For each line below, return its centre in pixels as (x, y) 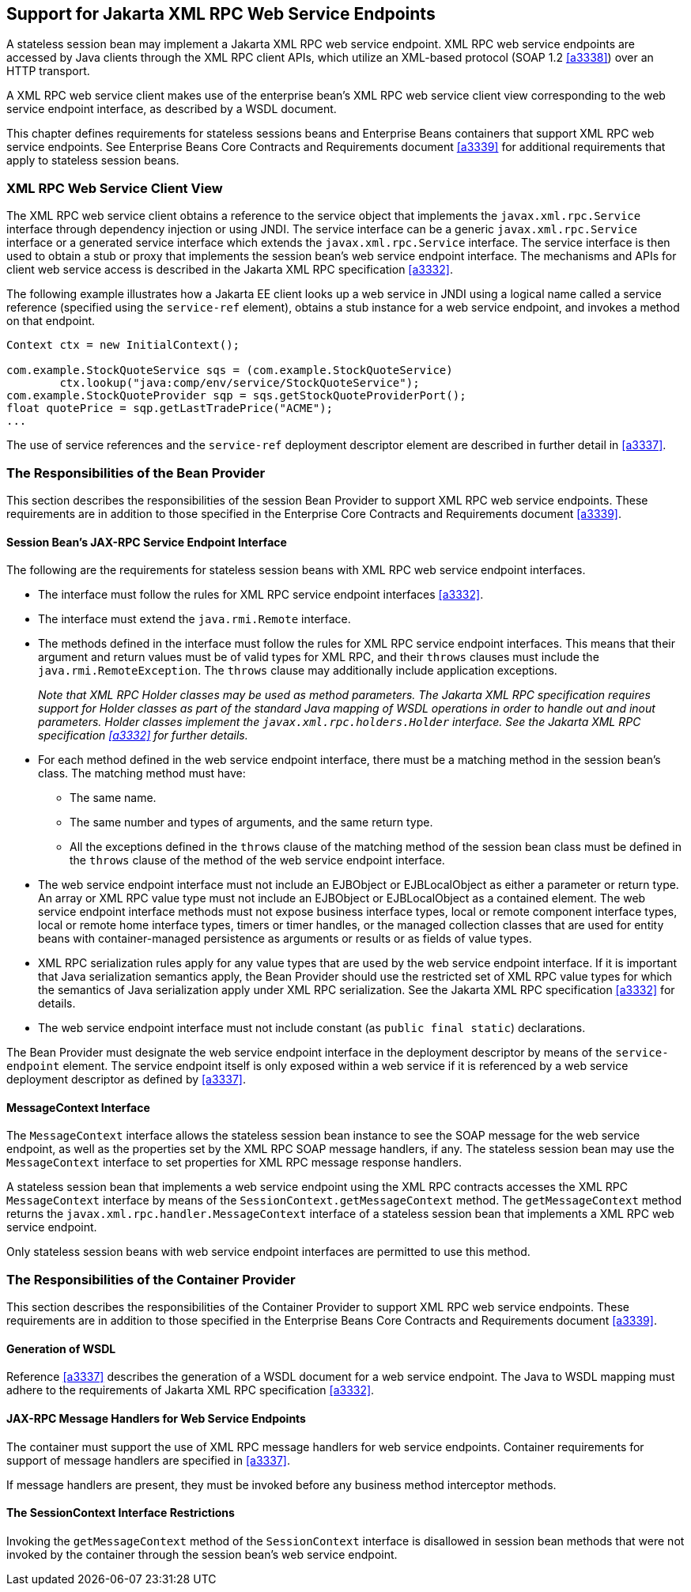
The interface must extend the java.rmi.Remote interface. (194, 619)
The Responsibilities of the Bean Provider (136, 473)
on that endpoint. (51, 321)
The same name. (113, 798)
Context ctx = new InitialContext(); (123, 345)
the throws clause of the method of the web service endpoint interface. (257, 860)
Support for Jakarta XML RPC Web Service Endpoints (221, 14)
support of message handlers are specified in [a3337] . (148, 1460)
